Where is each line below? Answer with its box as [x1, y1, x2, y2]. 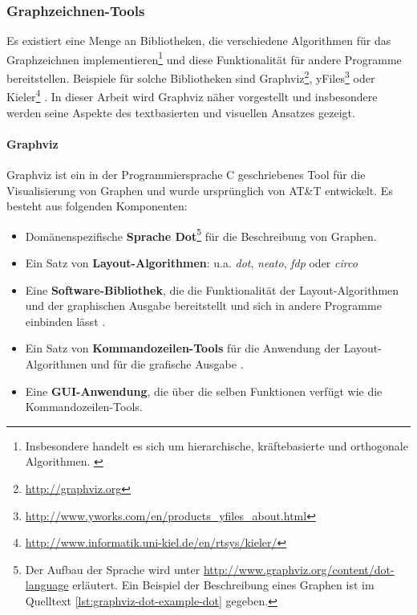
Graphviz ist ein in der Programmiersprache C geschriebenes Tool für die [6, 165, 366, 182]
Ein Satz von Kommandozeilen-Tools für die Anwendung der [25, 340, 340, 356]
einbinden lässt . [25, 312, 106, 329]
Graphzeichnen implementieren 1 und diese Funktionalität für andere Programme [6, 48, 402, 67]
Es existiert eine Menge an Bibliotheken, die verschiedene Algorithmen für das [6, 32, 391, 49]
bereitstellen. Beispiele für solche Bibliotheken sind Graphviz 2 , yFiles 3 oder [6, 67, 375, 86]
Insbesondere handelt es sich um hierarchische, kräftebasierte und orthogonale [25, 437, 408, 454]
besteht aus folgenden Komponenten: [6, 198, 188, 214]
